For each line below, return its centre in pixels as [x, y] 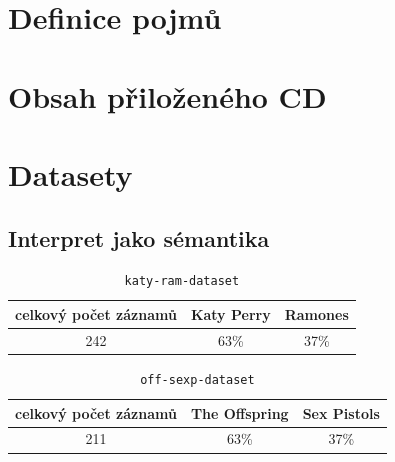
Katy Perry [230, 313]
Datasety [70, 173]
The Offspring [239, 412]
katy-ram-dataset [182, 281]
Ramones [316, 313]
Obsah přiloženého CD [167, 95]
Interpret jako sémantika [139, 237]
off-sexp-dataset [197, 379]
